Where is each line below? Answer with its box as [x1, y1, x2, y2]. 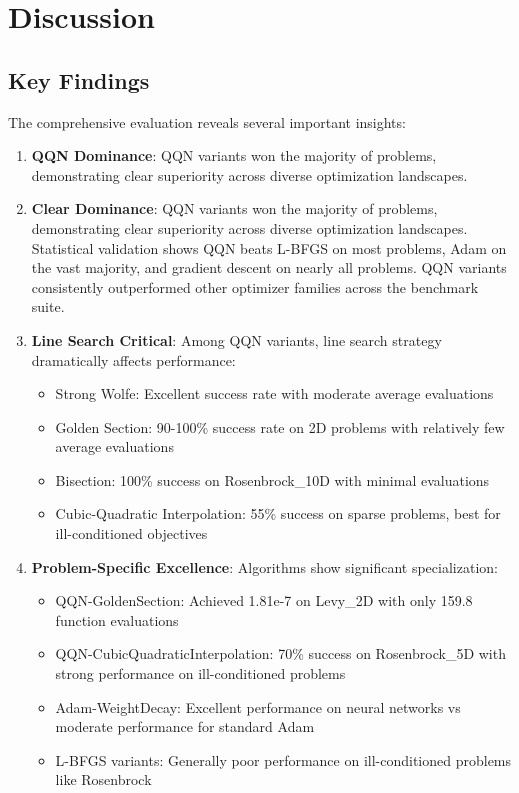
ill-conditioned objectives [55, 523, 208, 544]
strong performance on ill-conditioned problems [55, 663, 346, 684]
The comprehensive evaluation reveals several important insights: [8, 111, 406, 132]
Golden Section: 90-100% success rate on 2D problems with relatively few [55, 416, 505, 437]
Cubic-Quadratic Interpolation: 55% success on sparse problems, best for [55, 503, 501, 524]
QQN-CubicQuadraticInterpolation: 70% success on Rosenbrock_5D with [55, 643, 506, 664]
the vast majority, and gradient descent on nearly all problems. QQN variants [31, 257, 507, 278]
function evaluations [55, 609, 179, 630]
